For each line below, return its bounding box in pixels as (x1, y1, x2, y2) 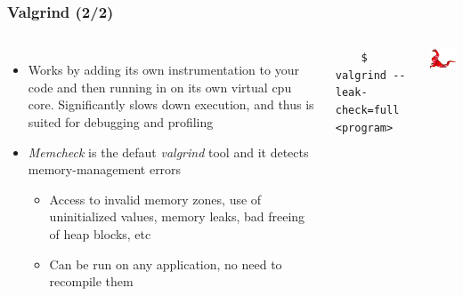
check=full (335, 104, 400, 116)
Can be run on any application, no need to (49, 254, 282, 273)
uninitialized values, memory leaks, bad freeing (49, 207, 305, 226)
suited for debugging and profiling (28, 113, 214, 131)
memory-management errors (28, 160, 182, 179)
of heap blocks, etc (49, 224, 151, 243)
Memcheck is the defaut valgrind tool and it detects (28, 142, 309, 161)
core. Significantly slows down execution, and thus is (28, 95, 314, 114)
